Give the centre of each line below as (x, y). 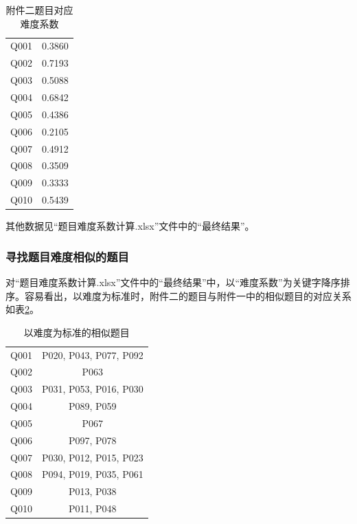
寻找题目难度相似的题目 (67, 256)
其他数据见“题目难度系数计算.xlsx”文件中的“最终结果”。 (130, 226)
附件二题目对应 (39, 10)
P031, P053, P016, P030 (92, 389)
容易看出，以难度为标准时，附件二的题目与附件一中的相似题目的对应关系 (188, 295)
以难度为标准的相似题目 (77, 332)
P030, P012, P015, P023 (92, 457)
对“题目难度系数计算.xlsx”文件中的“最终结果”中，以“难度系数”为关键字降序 (173, 282)
